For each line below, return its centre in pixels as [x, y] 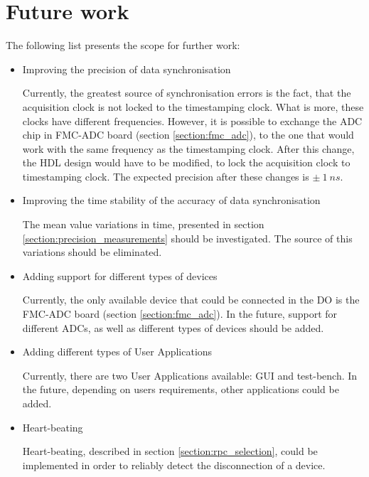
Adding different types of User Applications [117, 352]
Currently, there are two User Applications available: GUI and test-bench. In [190, 375]
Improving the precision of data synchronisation [127, 69]
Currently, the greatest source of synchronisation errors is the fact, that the [187, 93]
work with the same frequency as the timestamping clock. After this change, [188, 148]
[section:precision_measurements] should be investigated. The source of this [187, 238]
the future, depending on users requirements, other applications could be [181, 389]
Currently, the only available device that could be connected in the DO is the [191, 300]
